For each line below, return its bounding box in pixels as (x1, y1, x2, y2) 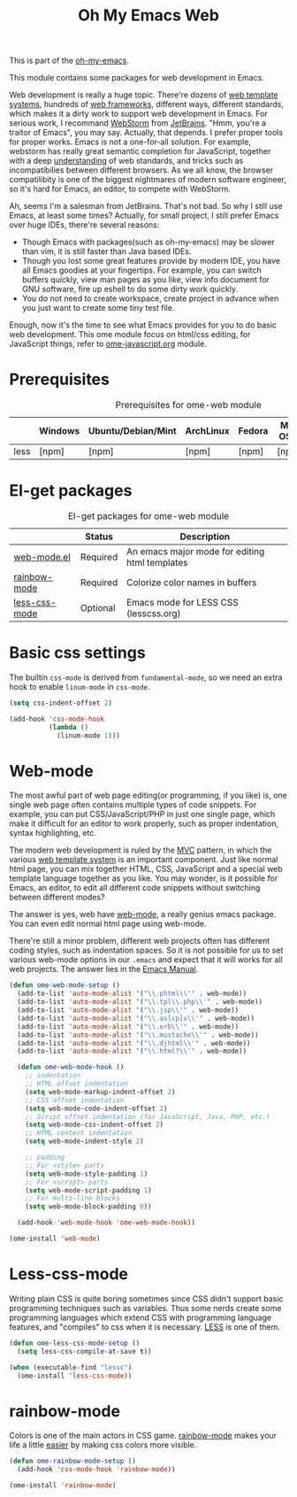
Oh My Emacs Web (78, 5, 219, 26)
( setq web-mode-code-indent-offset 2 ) (25, 1104, 168, 1113)
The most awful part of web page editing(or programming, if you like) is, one (9, 790, 287, 801)
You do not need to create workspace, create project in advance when (21, 293, 279, 304)
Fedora (238, 425, 269, 437)
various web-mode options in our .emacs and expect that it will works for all (9, 954, 283, 965)
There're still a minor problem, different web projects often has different (9, 936, 270, 946)
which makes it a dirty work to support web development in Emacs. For (9, 108, 268, 120)
